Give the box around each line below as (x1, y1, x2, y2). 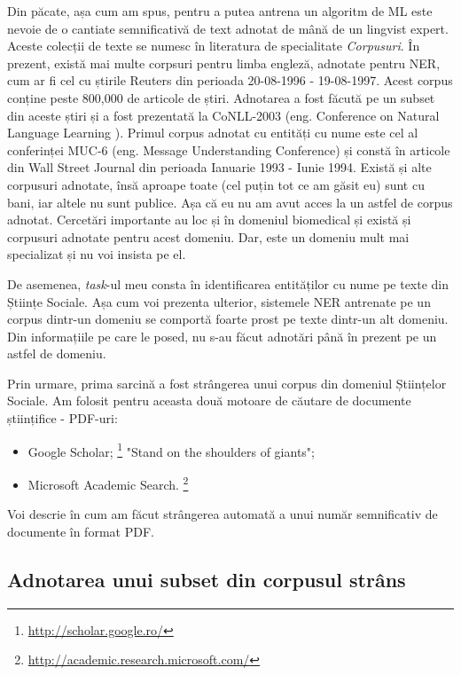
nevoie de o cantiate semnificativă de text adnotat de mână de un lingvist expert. (7, 19, 449, 37)
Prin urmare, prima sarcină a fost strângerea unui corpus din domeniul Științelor (7, 373, 447, 392)
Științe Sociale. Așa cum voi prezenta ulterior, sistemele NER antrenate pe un (7, 292, 431, 310)
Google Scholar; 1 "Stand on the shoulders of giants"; (27, 439, 315, 460)
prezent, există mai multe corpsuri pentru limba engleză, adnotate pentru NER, (7, 53, 441, 72)
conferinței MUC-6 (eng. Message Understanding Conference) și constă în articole (7, 140, 450, 159)
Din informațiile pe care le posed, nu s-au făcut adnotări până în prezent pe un (7, 326, 437, 345)
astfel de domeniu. (7, 344, 106, 363)
